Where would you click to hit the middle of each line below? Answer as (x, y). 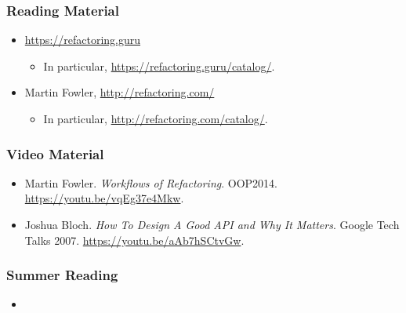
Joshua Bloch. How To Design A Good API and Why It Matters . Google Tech (212, 224)
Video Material (55, 153)
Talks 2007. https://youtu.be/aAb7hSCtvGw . (134, 240)
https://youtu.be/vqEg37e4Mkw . (104, 198)
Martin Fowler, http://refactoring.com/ (120, 92)
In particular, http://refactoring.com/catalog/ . (156, 118)
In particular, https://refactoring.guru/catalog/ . (159, 66)
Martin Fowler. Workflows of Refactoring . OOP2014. (151, 182)
